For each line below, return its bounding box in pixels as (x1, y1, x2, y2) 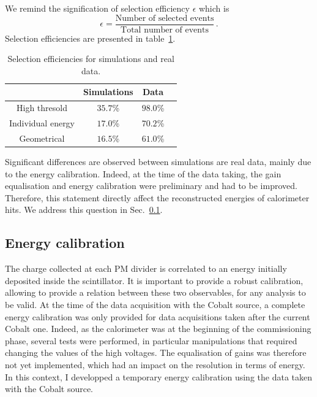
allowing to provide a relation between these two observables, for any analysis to (5, 286, 306, 299)
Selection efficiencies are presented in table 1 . (5, 31, 176, 44)
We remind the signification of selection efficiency (5, 2, 190, 14)
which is (198, 2, 229, 14)
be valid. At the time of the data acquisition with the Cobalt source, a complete (5, 298, 305, 311)
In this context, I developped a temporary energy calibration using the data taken (5, 370, 312, 383)
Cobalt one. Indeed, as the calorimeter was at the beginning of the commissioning (5, 322, 311, 335)
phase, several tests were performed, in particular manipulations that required (5, 334, 297, 347)
